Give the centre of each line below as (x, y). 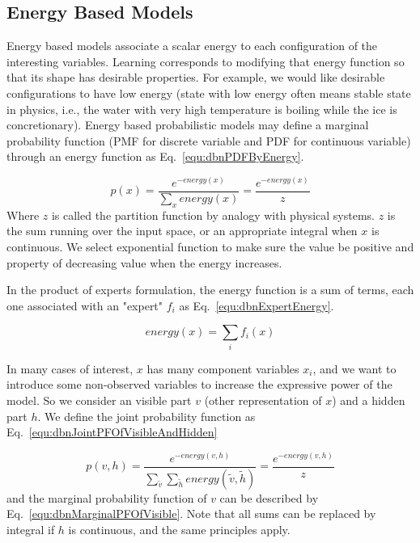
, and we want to (354, 368)
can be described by (269, 497)
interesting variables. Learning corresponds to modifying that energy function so (206, 61)
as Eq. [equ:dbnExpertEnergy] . (257, 305)
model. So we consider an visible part (99, 400)
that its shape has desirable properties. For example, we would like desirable (196, 77)
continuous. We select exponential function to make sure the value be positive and (210, 247)
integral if (31, 529)
